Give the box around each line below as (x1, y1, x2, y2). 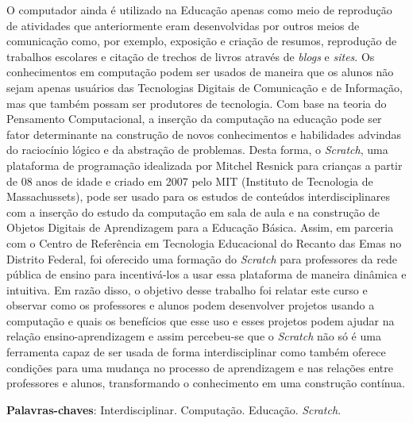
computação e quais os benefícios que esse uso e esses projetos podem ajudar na (6, 312, 395, 329)
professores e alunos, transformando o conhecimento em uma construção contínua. (6, 375, 405, 391)
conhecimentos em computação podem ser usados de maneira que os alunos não (6, 63, 394, 80)
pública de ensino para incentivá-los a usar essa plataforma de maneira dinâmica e (6, 266, 407, 283)
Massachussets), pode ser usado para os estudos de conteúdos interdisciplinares (6, 188, 390, 205)
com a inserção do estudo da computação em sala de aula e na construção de (6, 203, 380, 220)
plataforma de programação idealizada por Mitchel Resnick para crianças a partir (6, 156, 403, 173)
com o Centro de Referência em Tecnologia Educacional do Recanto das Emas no (6, 234, 402, 251)
